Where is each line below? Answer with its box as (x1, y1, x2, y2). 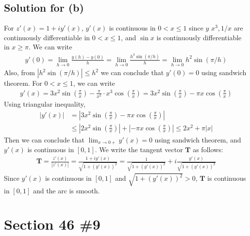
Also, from (4, 67, 35, 78)
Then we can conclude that (4, 134, 85, 144)
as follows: (193, 144, 223, 155)
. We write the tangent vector (95, 144, 183, 155)
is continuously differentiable (156, 32, 242, 42)
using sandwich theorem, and (154, 134, 241, 144)
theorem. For (4, 78, 42, 88)
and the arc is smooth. (33, 186, 100, 196)
